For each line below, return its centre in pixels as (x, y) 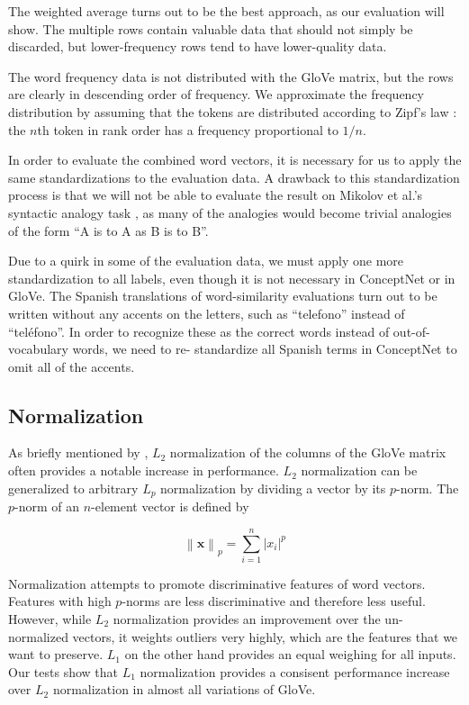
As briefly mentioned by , (78, 452)
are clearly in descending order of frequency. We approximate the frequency (216, 94)
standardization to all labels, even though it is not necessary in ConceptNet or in (232, 278)
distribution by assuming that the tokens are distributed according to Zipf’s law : (233, 111)
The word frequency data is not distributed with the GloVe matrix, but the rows (231, 76)
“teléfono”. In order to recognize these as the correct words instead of (199, 331)
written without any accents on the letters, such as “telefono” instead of (207, 313)
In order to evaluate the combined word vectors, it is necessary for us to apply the (235, 160)
